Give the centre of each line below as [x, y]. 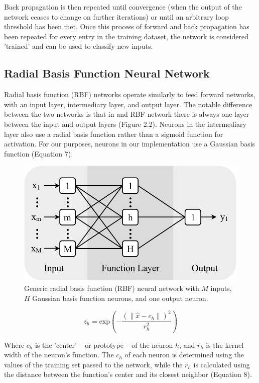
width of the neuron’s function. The [59, 355]
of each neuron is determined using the [184, 355]
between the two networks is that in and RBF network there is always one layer [127, 114]
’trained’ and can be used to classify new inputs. [79, 46]
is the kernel [225, 344]
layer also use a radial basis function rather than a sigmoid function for [114, 134]
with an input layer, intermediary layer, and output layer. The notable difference [128, 104]
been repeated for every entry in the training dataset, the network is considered [126, 36]
